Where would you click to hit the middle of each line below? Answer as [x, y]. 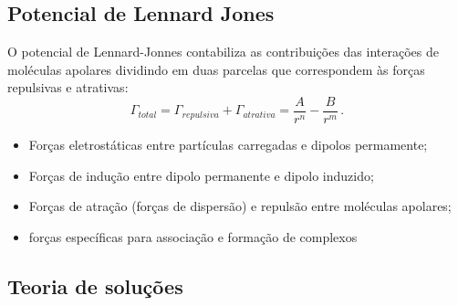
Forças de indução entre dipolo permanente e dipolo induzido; [201, 175]
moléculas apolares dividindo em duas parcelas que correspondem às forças [216, 69]
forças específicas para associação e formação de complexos [193, 236]
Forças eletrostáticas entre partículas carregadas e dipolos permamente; [228, 145]
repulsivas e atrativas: [68, 87]
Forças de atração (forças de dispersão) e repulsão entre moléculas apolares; [240, 206]
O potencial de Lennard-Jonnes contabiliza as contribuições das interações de [223, 52]
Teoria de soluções [95, 285]
